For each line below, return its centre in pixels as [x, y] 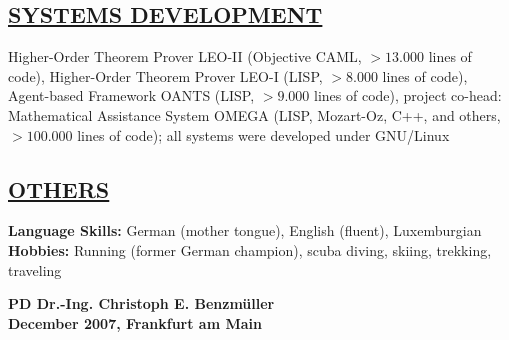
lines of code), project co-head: [408, 95]
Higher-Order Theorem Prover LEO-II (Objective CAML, [185, 56]
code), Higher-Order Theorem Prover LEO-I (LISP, [165, 75]
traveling [35, 269]
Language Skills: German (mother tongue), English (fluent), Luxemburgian [245, 230]
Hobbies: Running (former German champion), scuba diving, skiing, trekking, [250, 249]
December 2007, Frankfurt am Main [135, 322]
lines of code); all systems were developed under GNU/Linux [263, 134]
